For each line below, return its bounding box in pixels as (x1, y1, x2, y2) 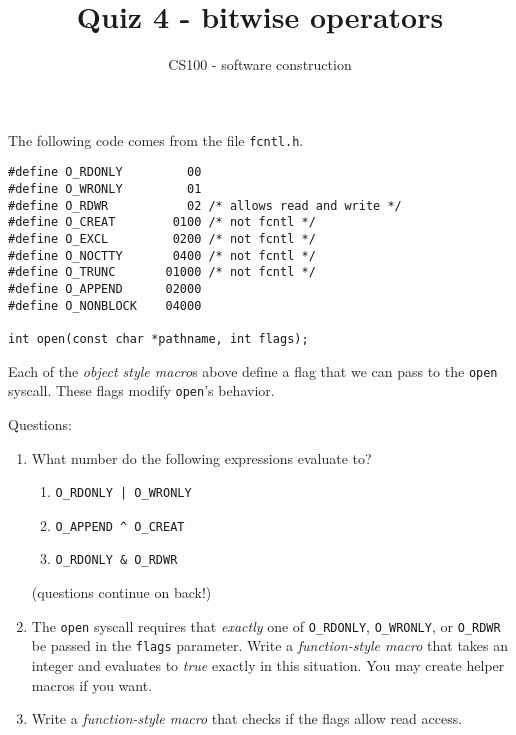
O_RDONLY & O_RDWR (55, 553, 178, 568)
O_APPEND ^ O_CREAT (55, 519, 185, 534)
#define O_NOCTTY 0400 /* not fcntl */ (8, 248, 316, 263)
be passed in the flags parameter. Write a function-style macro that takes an (31, 635, 509, 656)
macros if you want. (31, 674, 153, 695)
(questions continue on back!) (31, 582, 212, 603)
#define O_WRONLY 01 (8, 182, 202, 197)
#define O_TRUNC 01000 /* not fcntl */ (8, 265, 316, 280)
